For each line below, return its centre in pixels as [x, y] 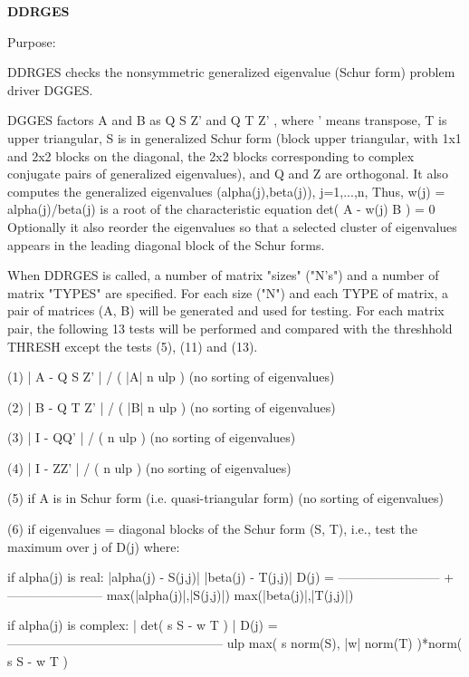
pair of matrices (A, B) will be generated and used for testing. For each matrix [226, 310]
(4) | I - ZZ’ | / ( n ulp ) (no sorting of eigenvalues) [149, 467]
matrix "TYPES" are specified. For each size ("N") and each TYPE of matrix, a [228, 292]
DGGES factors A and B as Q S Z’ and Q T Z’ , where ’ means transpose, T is [227, 120]
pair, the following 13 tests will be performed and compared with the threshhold [230, 328]
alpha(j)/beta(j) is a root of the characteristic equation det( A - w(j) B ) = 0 [221, 209]
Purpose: [32, 41]
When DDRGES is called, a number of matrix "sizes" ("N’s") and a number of [223, 275]
